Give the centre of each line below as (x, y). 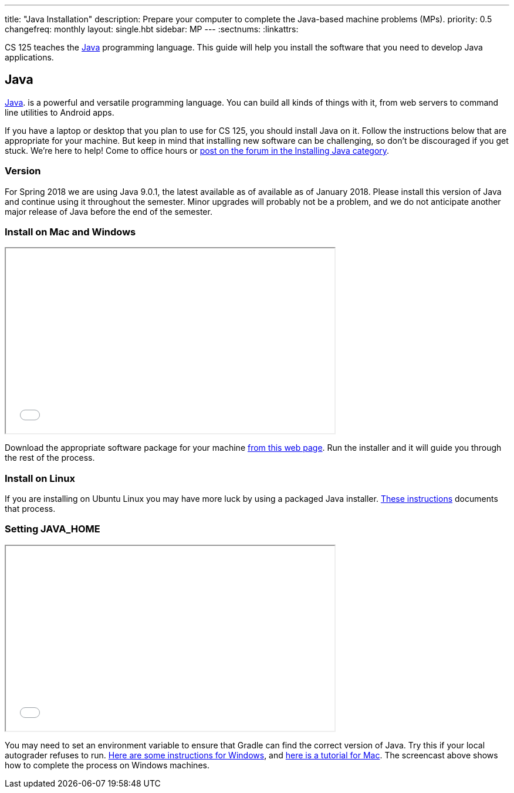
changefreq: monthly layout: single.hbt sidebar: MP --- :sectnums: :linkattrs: (152, 29)
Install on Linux (40, 478)
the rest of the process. (50, 458)
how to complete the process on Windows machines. (107, 765)
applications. (29, 57)
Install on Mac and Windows (70, 232)
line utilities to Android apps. (60, 112)
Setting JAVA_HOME (53, 529)
